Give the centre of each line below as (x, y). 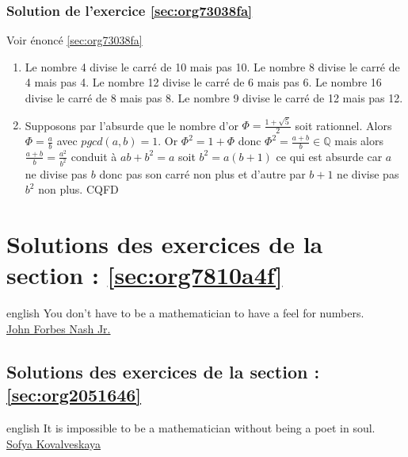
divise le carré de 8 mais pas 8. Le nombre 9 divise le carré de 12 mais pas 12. (214, 98)
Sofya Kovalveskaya (54, 443)
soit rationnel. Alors (343, 125)
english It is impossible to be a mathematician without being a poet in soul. (191, 428)
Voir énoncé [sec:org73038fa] (74, 40)
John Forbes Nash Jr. (59, 328)
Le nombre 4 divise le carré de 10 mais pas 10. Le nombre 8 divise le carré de (212, 66)
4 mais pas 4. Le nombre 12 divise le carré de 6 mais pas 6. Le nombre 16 (203, 82)
